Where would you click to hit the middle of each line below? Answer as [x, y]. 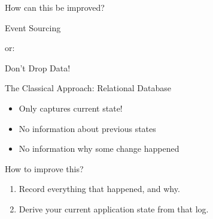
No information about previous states [87, 128]
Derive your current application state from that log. [114, 208]
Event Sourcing [33, 27]
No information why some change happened [99, 148]
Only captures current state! [71, 108]
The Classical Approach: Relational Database [88, 88]
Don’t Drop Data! [38, 67]
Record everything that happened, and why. [99, 189]
